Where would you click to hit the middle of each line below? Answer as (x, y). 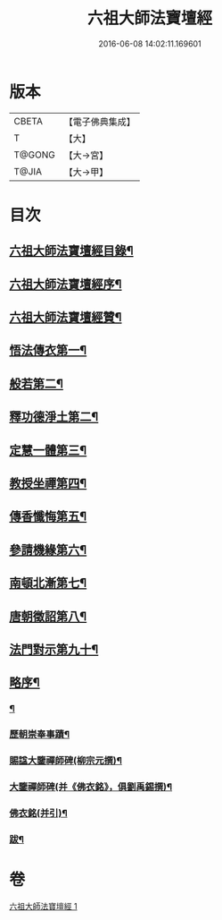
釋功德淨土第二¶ (54, 417)
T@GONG (34, 155)
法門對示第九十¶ (54, 649)
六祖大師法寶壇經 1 (43, 906)
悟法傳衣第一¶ (48, 350)
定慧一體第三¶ (48, 450)
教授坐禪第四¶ (48, 483)
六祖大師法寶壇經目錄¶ (71, 251)
